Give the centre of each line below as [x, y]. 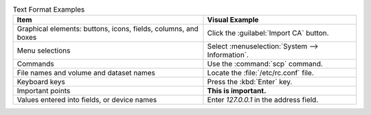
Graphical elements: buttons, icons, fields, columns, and [108, 29]
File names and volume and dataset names [86, 73]
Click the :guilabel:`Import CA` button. [268, 33]
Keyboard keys [41, 82]
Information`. [228, 55]
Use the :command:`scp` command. [265, 64]
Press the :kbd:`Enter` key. [250, 82]
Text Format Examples [49, 10]
